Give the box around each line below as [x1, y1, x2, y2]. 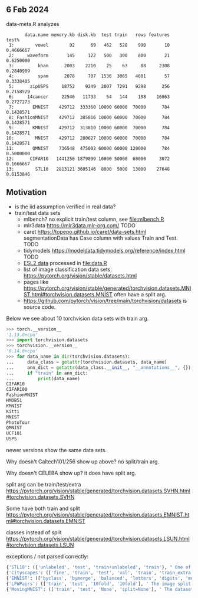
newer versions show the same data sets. [6, 447, 107, 453]
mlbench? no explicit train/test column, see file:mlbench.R [23, 215, 164, 223]
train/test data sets [14, 209, 61, 216]
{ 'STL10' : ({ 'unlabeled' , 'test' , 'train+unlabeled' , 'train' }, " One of [6, 564, 192, 570]
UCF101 [6, 430, 22, 436]
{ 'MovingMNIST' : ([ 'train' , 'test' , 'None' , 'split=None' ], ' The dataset [6, 586, 194, 592]
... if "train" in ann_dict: [6, 370, 88, 376]
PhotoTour [6, 419, 31, 426]
